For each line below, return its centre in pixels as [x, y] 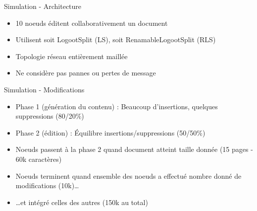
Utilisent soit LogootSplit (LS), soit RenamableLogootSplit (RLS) [116, 39]
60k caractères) [39, 159]
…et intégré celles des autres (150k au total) [82, 202]
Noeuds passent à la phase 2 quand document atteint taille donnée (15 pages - [134, 149]
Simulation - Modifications [44, 89]
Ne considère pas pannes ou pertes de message [86, 73]
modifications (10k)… [47, 185]
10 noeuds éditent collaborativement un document [92, 23]
